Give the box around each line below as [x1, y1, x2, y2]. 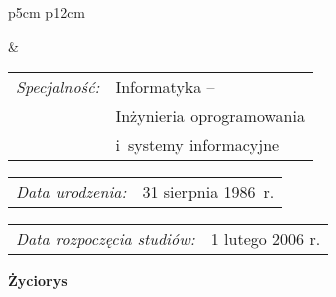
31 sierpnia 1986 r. [142, 180, 275, 204]
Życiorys [8, 270, 68, 291]
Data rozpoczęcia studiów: [16, 227, 195, 251]
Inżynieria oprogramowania [115, 104, 305, 128]
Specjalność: [16, 75, 100, 99]
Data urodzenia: [16, 180, 127, 204]
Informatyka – [115, 75, 215, 99]
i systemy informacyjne [115, 133, 280, 157]
